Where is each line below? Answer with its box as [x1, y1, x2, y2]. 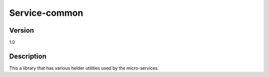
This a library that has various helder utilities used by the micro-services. [9, 65, 159, 71]
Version [9, 26, 34, 35]
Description [9, 52, 47, 60]
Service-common [9, 7, 83, 18]
